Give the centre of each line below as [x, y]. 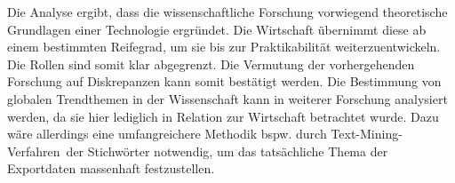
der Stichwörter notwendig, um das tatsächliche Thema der [227, 151]
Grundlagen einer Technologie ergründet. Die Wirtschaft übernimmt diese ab [217, 29]
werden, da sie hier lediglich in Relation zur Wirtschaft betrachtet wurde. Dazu [223, 116]
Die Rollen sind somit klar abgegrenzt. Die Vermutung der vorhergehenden [211, 64]
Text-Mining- [367, 134]
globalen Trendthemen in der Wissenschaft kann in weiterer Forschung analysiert [227, 98]
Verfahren [34, 151]
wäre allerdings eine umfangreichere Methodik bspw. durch [167, 134]
